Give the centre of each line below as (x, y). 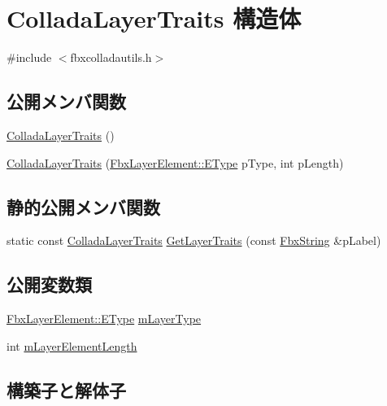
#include (29, 57)
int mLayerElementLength (72, 345)
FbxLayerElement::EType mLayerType (104, 319)
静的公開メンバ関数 (83, 206)
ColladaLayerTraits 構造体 (154, 18)
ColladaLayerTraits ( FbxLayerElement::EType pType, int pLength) (175, 162)
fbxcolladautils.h (111, 57)
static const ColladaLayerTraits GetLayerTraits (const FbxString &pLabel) (194, 240)
